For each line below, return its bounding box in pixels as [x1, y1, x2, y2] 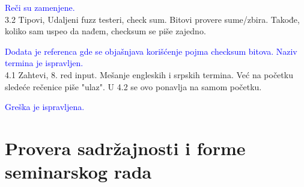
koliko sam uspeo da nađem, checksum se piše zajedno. [5, 25, 206, 37]
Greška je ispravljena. [5, 100, 85, 113]
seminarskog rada [5, 159, 152, 184]
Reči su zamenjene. [5, 1, 75, 13]
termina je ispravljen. [5, 57, 84, 69]
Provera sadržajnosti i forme [5, 135, 246, 160]
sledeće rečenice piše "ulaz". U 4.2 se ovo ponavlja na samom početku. [5, 80, 262, 93]
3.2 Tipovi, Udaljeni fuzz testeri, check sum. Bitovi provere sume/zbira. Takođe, [5, 13, 300, 25]
